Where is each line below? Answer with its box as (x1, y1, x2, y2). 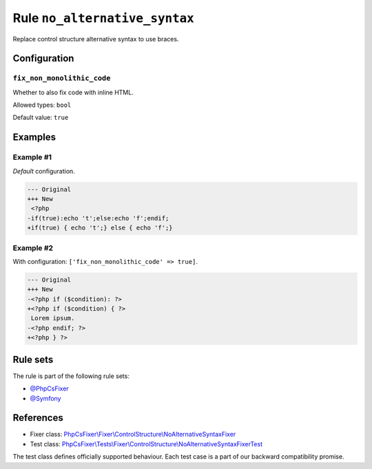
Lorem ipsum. (31, 314, 75, 322)
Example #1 (12, 152, 52, 162)
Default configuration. (12, 167, 75, 175)
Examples (12, 132, 56, 143)
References (12, 412, 63, 424)
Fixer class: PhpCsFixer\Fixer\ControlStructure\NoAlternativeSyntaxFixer (30, 430, 236, 439)
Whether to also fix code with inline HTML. (12, 88, 134, 96)
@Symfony (30, 394, 61, 402)
